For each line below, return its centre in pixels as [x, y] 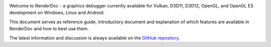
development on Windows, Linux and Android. [57, 13]
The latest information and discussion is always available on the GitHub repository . [95, 38]
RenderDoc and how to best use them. [49, 29]
